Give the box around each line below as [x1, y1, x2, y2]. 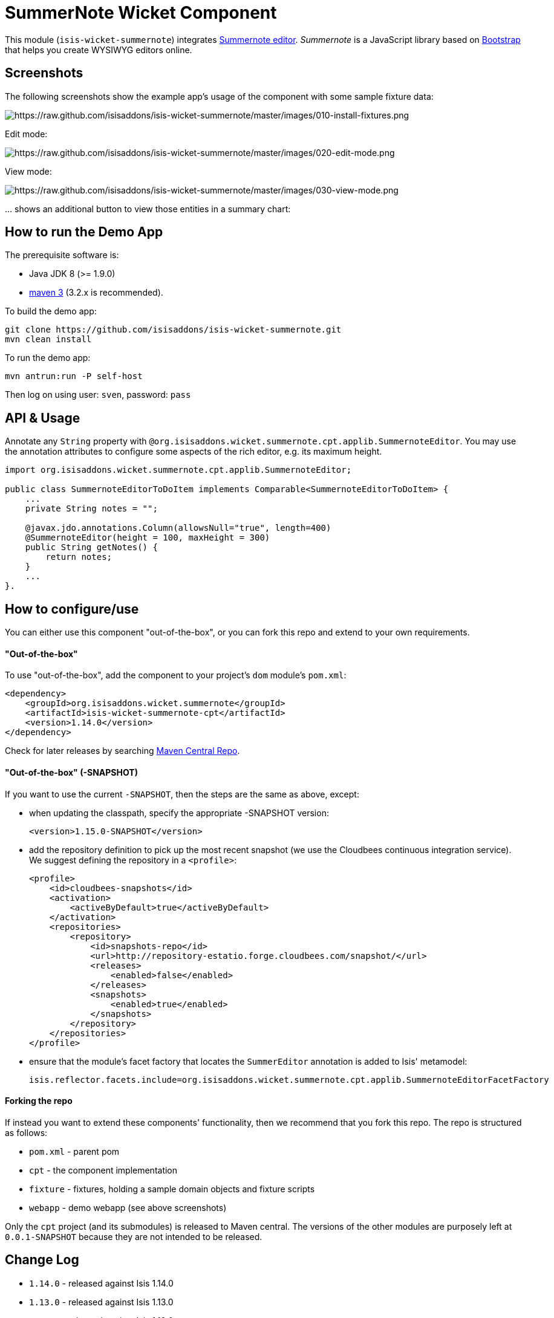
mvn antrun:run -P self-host [5, 371, 143, 381]
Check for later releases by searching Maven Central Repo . [5, 745, 240, 756]
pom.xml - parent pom [29, 1146, 120, 1157]
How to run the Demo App [5, 224, 163, 240]
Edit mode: [5, 128, 48, 139]
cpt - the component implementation [29, 1164, 178, 1175]
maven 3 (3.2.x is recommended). [29, 287, 163, 298]
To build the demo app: [5, 306, 97, 317]
